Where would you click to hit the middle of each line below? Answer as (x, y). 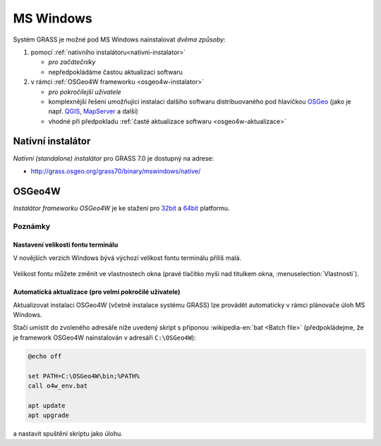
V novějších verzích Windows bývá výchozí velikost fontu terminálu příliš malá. (127, 258)
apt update (47, 405)
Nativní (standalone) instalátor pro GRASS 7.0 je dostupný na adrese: (114, 158)
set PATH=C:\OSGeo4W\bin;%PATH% (84, 376)
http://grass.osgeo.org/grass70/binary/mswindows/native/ (116, 171)
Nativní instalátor (52, 141)
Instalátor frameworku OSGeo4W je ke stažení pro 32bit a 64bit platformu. (121, 208)
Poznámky (32, 226)
